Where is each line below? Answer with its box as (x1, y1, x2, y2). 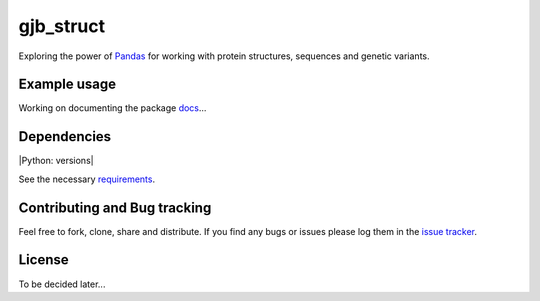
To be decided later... (18, 278, 106, 290)
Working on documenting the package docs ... (18, 102, 207, 114)
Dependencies (18, 128, 112, 145)
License (18, 251, 69, 269)
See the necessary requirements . (18, 173, 155, 185)
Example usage (18, 76, 117, 93)
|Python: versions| (18, 155, 94, 167)
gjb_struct (18, 15, 106, 37)
